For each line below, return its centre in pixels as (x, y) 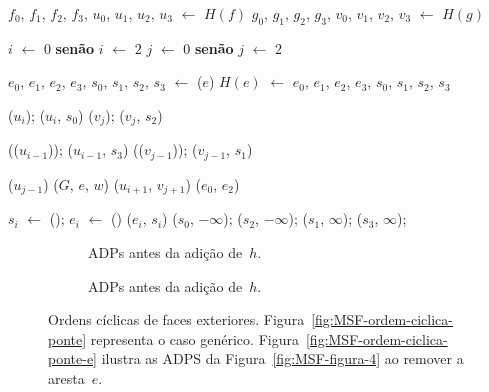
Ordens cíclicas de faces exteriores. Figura (176, 319)
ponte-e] (72, 358)
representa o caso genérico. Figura (194, 338)
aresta (66, 377)
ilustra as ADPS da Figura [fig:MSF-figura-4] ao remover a (282, 358)
